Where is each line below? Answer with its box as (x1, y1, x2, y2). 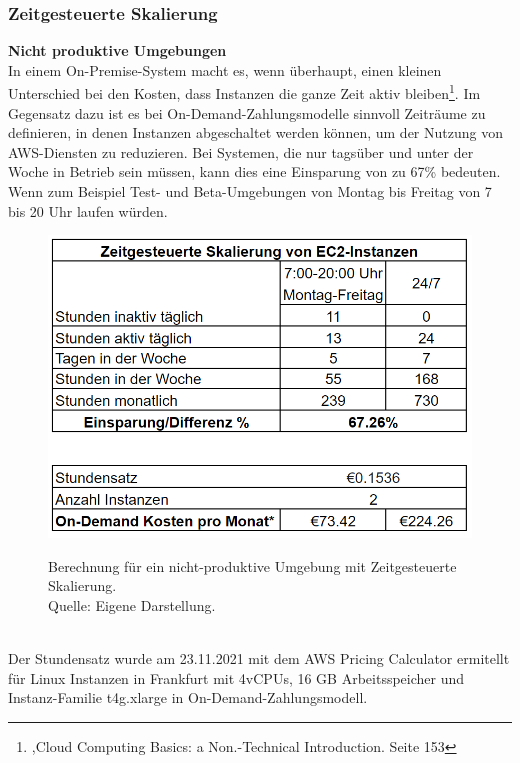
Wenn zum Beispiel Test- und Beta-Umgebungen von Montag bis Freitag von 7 (8, 181, 492, 202)
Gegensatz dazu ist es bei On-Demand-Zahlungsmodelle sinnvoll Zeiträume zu (8, 102, 486, 123)
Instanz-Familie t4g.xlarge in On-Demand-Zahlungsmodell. (8, 687, 368, 708)
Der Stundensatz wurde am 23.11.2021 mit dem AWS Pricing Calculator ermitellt (8, 648, 510, 669)
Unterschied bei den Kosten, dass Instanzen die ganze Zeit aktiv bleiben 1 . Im (8, 80, 481, 104)
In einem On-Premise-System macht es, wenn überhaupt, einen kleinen (8, 59, 442, 80)
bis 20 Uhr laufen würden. (8, 200, 168, 221)
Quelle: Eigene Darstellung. (48, 594, 216, 615)
